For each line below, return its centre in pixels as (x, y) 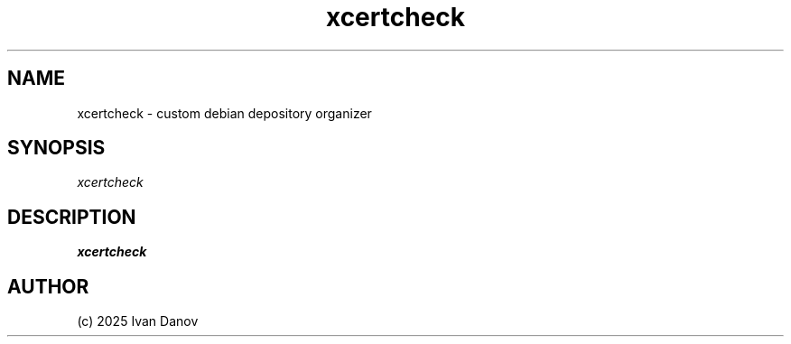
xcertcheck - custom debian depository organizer (224, 113)
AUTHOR (48, 286)
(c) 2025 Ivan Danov (138, 321)
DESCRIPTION (72, 217)
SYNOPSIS (56, 148)
